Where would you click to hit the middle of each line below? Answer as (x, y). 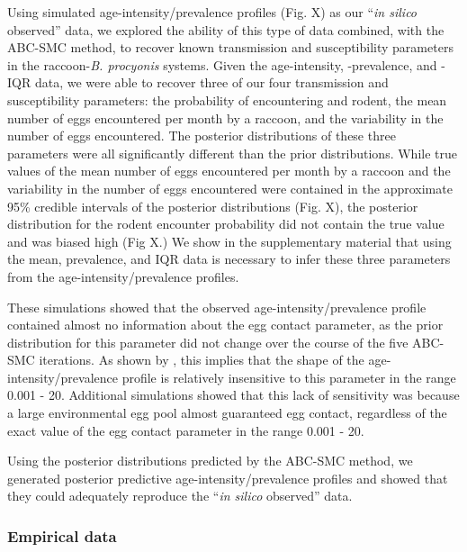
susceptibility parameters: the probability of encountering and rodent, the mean (227, 100)
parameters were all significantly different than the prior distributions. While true (232, 153)
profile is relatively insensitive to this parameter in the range (289, 377)
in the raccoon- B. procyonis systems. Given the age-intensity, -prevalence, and (222, 64)
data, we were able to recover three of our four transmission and (211, 82)
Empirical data (62, 535)
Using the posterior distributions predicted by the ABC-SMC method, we (210, 461)
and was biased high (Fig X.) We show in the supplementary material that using (229, 241)
